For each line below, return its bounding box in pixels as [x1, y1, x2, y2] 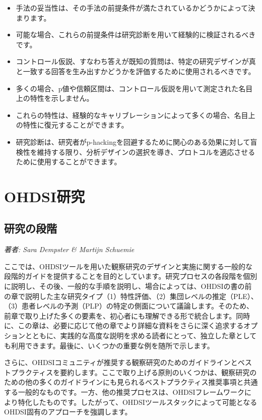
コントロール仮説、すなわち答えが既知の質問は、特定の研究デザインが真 [16, 56, 256, 67]
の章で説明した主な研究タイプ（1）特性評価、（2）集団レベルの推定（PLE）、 [4, 290, 258, 301]
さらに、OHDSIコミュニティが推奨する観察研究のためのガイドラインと [4, 357, 238, 368]
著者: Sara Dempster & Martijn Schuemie [4, 244, 135, 255]
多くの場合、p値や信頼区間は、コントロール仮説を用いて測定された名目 [16, 83, 253, 93]
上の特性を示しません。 [16, 93, 94, 103]
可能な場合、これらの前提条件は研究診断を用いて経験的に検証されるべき [16, 29, 256, 40]
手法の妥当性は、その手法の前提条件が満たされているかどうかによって [16, 3, 248, 13]
